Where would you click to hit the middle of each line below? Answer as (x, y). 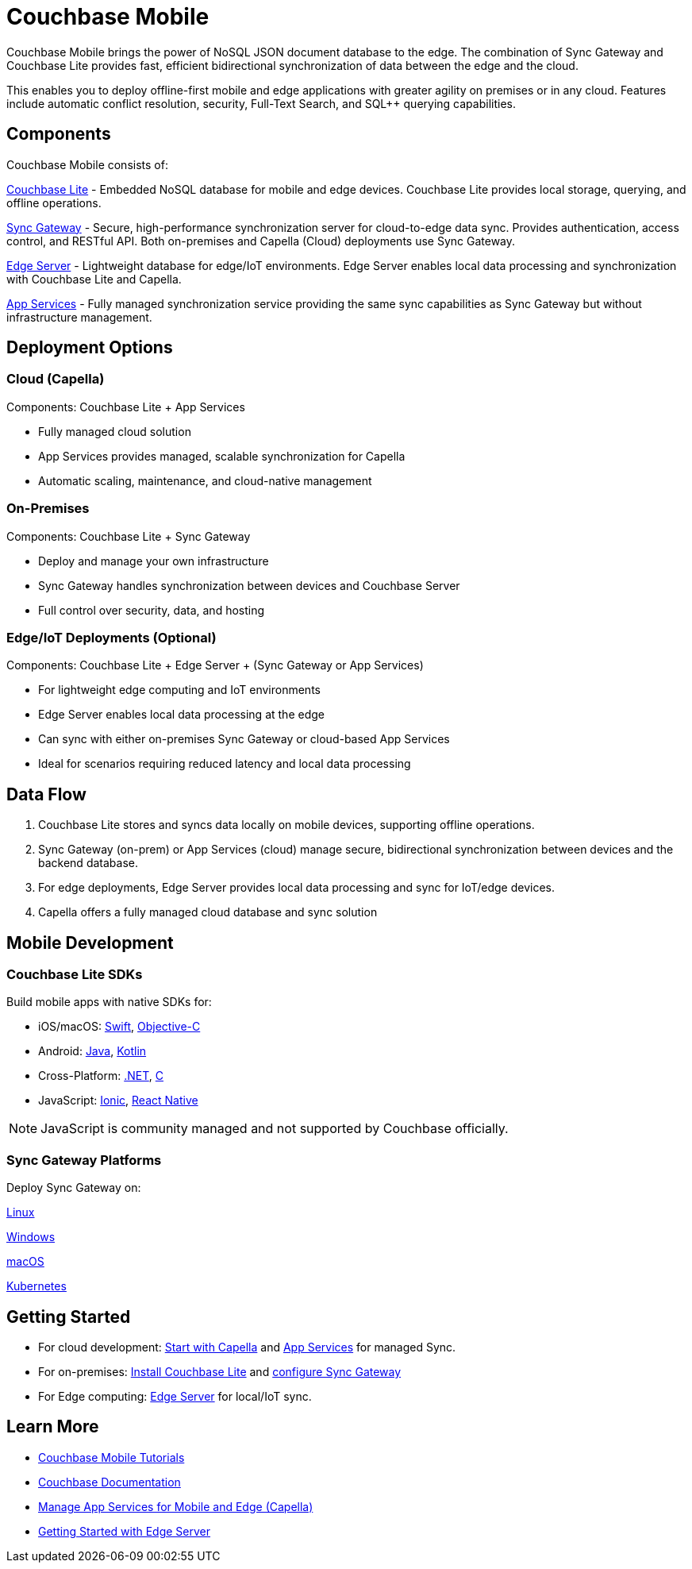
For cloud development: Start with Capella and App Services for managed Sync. (247, 1347)
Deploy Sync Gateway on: (74, 1188)
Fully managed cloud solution (115, 431)
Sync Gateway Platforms (84, 1160)
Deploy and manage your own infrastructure (154, 561)
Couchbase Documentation (110, 1482)
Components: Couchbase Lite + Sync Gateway (129, 536)
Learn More (53, 1427)
